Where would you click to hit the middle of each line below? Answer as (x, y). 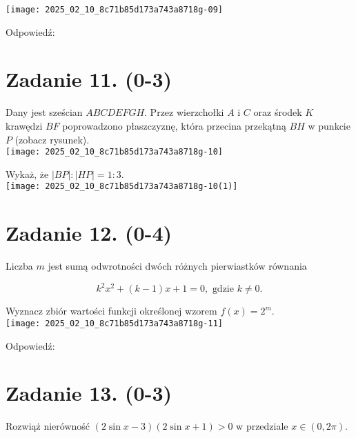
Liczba (19, 266)
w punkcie (329, 125)
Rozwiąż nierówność (48, 426)
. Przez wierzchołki (184, 112)
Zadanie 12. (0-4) (89, 233)
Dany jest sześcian (44, 112)
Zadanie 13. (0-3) (89, 393)
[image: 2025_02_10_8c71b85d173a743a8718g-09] (114, 10)
